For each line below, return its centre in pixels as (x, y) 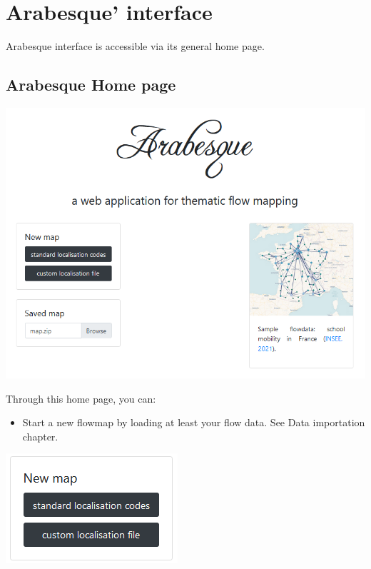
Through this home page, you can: (81, 398)
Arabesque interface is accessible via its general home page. (135, 46)
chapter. (40, 436)
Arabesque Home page (91, 85)
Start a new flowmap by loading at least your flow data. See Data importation (194, 422)
